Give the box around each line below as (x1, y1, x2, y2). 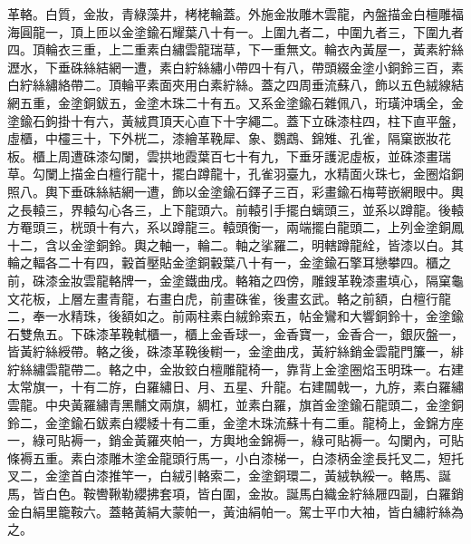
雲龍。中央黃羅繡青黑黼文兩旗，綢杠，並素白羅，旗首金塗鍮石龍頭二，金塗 (7, 395, 451, 414)
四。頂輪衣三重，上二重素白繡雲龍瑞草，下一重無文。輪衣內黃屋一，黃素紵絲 (7, 40, 464, 59)
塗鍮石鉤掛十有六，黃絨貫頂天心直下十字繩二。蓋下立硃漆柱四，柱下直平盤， (7, 111, 464, 130)
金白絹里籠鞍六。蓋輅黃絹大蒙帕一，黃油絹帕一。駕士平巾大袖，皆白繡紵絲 (7, 501, 451, 520)
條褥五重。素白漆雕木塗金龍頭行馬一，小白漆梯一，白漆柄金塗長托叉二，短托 (7, 448, 464, 467)
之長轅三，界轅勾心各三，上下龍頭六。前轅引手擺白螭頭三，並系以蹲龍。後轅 (7, 199, 464, 219)
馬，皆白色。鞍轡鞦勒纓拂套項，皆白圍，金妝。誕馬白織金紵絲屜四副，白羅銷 (7, 484, 464, 503)
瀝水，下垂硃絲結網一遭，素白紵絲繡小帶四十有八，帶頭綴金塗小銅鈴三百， (7, 57, 451, 76)
